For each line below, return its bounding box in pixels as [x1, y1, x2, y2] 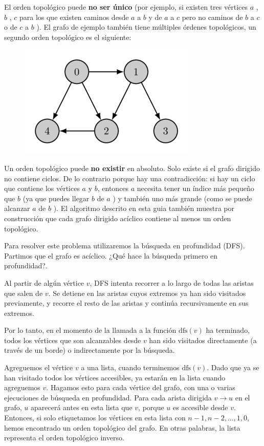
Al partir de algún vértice [4, 277, 84, 288]
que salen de [4, 287, 43, 298]
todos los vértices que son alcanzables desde [4, 334, 141, 345]
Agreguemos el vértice [4, 362, 73, 373]
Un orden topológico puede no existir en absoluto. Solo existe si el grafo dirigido [4, 162, 260, 173]
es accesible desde [173, 402, 228, 413]
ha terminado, [206, 325, 250, 335]
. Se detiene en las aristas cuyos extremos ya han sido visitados [48, 287, 246, 298]
